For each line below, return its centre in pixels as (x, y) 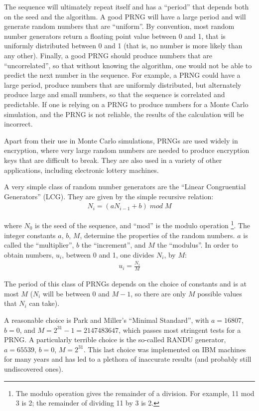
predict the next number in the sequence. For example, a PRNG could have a (122, 75)
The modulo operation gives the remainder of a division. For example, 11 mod (135, 393)
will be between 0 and (76, 293)
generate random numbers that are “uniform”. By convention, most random (119, 26)
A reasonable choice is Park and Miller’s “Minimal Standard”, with (107, 320)
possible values (220, 293)
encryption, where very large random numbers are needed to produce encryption (127, 150)
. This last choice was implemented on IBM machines (165, 349)
